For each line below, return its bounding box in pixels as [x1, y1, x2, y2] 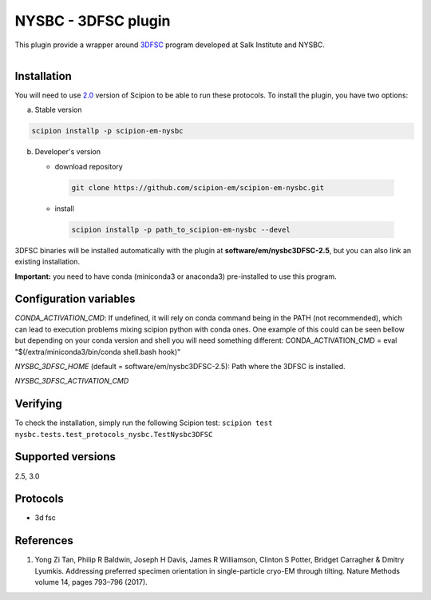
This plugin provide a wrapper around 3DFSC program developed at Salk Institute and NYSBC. [14, 40, 325, 50]
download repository [54, 161, 123, 171]
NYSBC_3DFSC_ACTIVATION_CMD [14, 376, 129, 386]
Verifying [14, 397, 63, 411]
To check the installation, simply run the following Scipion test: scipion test [14, 418, 273, 427]
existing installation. [14, 256, 80, 267]
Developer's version [34, 147, 101, 157]
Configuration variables [14, 292, 136, 306]
